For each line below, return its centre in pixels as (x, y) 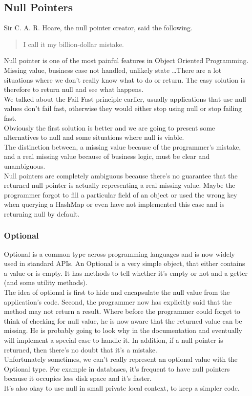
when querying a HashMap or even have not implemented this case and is (114, 204)
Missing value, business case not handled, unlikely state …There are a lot (113, 70)
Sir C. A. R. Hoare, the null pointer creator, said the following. (98, 28)
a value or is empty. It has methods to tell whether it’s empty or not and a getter (126, 273)
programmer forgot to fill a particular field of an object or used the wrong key (121, 194)
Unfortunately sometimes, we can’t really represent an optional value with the (121, 359)
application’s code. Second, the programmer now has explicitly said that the (118, 301)
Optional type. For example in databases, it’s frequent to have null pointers (117, 368)
